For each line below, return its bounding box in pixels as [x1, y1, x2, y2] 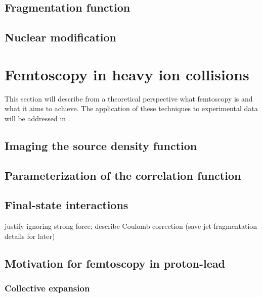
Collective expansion [5, 282, 90, 294]
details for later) [5, 230, 55, 241]
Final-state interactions [5, 197, 128, 213]
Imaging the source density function [5, 137, 197, 153]
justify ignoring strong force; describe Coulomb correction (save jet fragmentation [5, 221, 257, 231]
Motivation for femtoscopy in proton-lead [5, 255, 225, 271]
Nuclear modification [5, 29, 117, 45]
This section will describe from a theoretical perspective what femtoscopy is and [5, 93, 253, 104]
